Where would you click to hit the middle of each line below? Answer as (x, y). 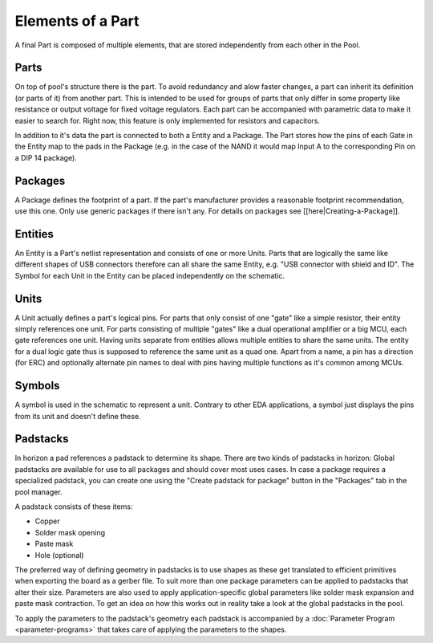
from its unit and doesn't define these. (78, 416)
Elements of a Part (77, 21)
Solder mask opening (70, 532)
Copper (47, 521)
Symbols (37, 386)
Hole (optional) (59, 555)
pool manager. (39, 492)
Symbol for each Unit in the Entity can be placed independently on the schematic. (150, 275)
